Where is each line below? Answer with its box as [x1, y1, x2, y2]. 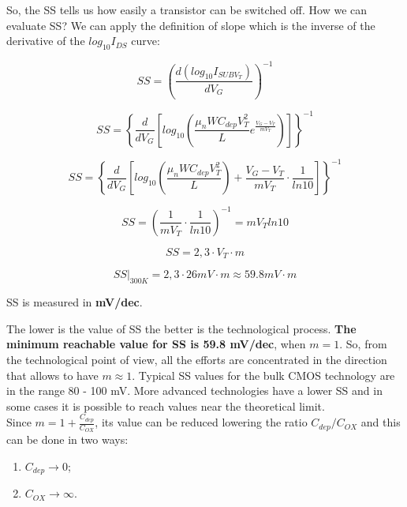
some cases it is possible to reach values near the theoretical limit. [6, 397, 325, 414]
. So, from [339, 336, 387, 352]
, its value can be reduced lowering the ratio [95, 414, 308, 430]
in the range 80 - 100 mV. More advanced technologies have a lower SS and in [6, 382, 383, 399]
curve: [131, 32, 160, 49]
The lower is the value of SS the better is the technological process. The [6, 320, 357, 336]
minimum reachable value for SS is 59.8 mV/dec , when [6, 336, 306, 352]
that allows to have [6, 366, 99, 383]
